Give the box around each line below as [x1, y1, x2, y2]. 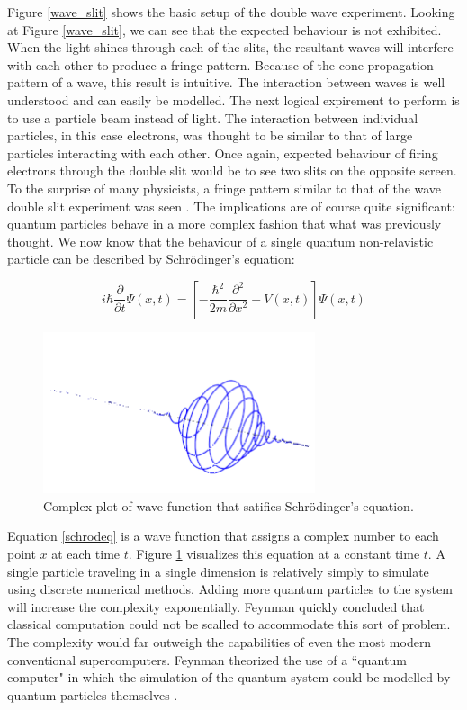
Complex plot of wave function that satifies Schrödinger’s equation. [43, 496, 414, 515]
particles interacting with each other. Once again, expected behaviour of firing [7, 143, 438, 162]
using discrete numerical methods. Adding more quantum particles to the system [7, 580, 453, 598]
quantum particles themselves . [7, 685, 178, 704]
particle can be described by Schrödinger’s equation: [7, 249, 295, 268]
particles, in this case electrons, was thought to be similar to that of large [7, 126, 413, 145]
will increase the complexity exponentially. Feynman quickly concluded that [7, 597, 425, 616]
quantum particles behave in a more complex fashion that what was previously [7, 214, 442, 233]
